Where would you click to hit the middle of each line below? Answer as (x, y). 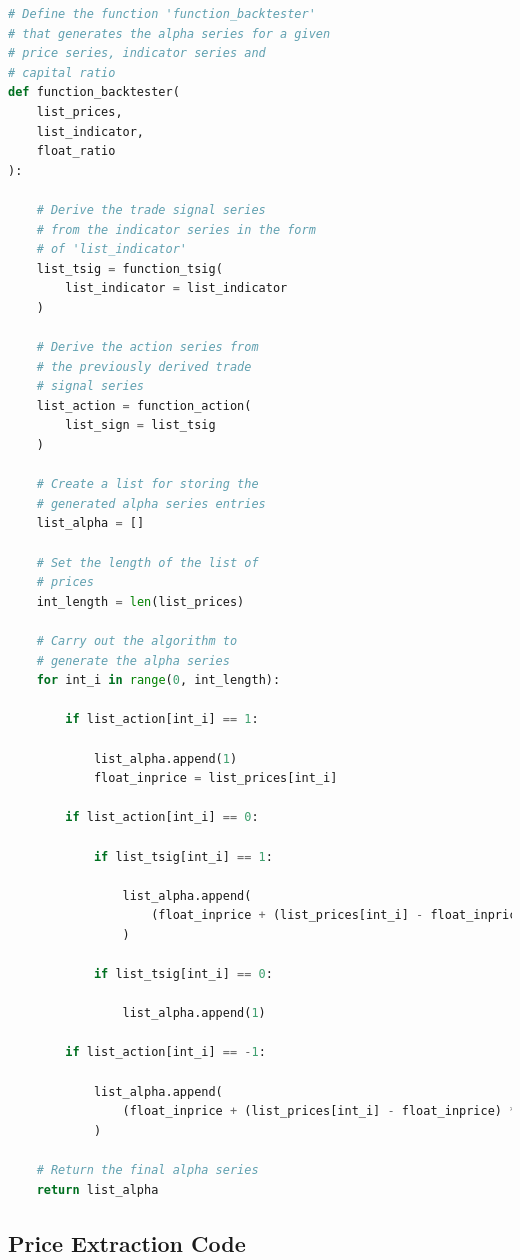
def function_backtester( (94, 92)
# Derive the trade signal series (151, 209)
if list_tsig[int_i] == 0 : (183, 974)
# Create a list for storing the (147, 484)
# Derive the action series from (147, 347)
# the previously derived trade (144, 366)
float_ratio (76, 151)
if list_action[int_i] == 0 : (162, 817)
